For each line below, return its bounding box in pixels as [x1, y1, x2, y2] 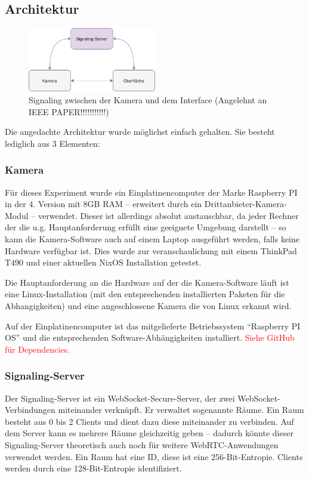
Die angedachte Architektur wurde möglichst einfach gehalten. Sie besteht [5, 125, 275, 138]
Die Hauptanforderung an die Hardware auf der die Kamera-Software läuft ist [5, 276, 289, 288]
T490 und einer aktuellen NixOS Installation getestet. [5, 256, 202, 269]
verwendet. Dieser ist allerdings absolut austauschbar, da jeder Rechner [38, 209, 299, 221]
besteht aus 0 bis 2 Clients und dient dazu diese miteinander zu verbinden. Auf [5, 415, 294, 427]
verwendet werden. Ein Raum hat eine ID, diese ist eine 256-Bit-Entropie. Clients [5, 450, 303, 462]
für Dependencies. [5, 343, 70, 355]
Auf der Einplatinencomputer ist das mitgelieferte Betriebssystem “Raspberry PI [5, 319, 301, 332]
